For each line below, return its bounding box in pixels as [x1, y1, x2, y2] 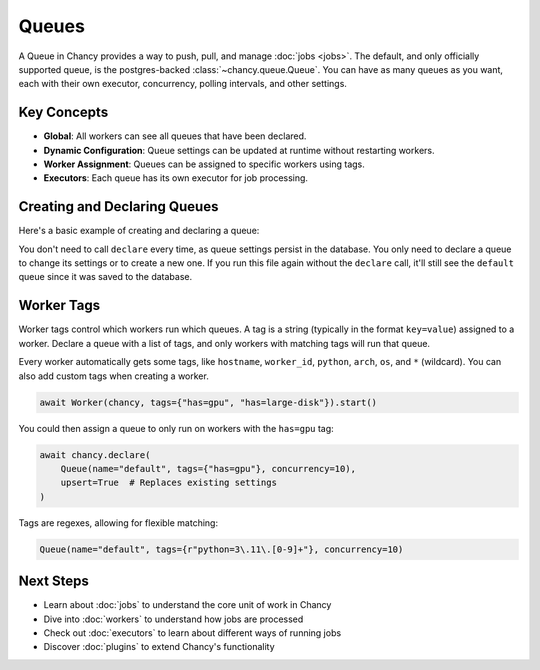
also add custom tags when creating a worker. [18, 370, 209, 382]
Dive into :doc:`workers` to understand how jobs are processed [43, 613, 304, 625]
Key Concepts [18, 104, 109, 121]
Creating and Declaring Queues [18, 198, 219, 215]
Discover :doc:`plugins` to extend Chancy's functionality [43, 641, 275, 653]
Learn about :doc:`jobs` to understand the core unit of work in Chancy [43, 599, 332, 611]
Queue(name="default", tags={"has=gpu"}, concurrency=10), [60, 463, 357, 474]
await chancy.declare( [39, 449, 151, 460]
